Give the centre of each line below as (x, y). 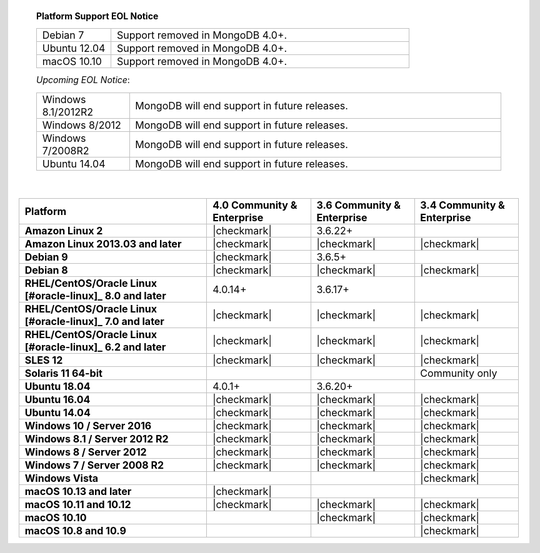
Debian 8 (46, 270)
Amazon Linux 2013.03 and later (103, 244)
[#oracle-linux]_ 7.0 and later (94, 322)
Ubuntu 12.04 (73, 48)
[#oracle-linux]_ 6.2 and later (95, 347)
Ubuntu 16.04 (57, 400)
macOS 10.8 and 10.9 (75, 531)
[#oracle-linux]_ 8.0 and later (95, 296)
